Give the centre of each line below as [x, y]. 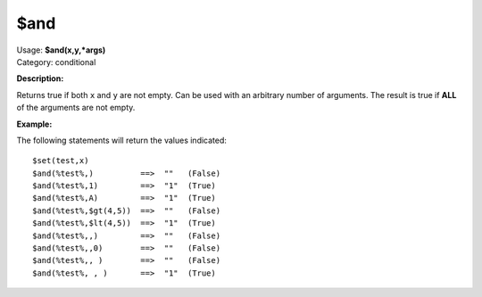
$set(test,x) [61, 161]
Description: [40, 78]
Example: [34, 124]
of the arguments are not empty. [76, 108]
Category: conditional [56, 62]
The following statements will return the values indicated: [122, 140]
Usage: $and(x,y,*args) [61, 50]
